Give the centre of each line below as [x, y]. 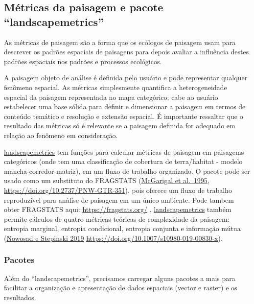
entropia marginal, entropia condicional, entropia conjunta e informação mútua [122, 228]
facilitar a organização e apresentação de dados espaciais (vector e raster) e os [121, 288]
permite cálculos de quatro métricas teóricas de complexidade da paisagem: [117, 219]
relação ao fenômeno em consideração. [61, 135]
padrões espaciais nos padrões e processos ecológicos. [83, 61]
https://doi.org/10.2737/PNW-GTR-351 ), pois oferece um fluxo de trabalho [118, 190]
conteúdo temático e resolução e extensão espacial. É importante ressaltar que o [124, 116]
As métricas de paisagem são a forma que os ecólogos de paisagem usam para [120, 42]
